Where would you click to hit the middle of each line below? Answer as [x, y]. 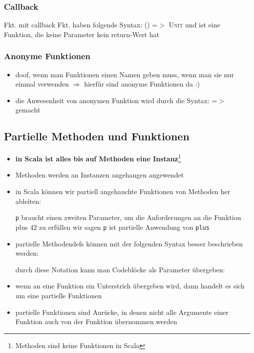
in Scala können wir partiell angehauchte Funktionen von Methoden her [123, 191]
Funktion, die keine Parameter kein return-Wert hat [82, 34]
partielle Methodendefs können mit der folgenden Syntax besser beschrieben [129, 243]
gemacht [28, 110]
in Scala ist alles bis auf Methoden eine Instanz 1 [98, 158]
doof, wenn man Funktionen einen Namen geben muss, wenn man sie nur [125, 74]
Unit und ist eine [194, 25]
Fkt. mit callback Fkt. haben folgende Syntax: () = [81, 25]
